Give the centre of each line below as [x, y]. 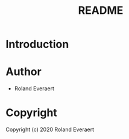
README [101, 11]
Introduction [37, 44]
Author [24, 72]
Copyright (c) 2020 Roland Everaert [50, 129]
